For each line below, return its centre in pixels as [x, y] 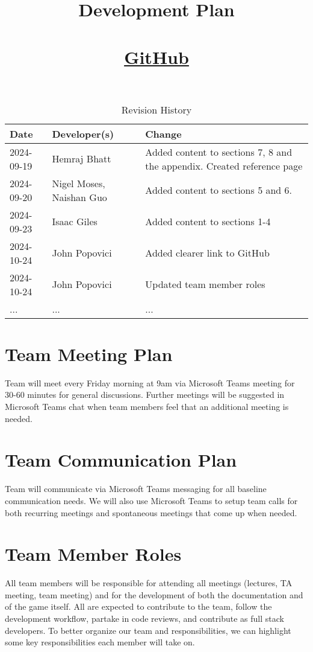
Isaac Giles [75, 222]
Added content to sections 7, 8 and [219, 152]
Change [163, 133]
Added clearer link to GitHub [207, 253]
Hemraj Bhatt [82, 159]
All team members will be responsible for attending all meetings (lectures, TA [149, 583]
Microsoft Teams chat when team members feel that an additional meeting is [147, 407]
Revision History [156, 109]
